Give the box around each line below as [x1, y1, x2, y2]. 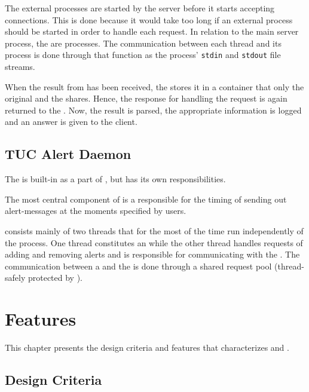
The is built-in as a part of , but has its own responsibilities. [5, 173, 226, 185]
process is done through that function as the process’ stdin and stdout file [5, 48, 281, 61]
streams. [5, 60, 35, 73]
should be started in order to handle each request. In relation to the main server [5, 25, 299, 38]
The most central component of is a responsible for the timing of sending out [5, 192, 287, 205]
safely [5, 271, 26, 284]
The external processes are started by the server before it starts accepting [5, 2, 275, 14]
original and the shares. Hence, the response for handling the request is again [5, 92, 287, 105]
